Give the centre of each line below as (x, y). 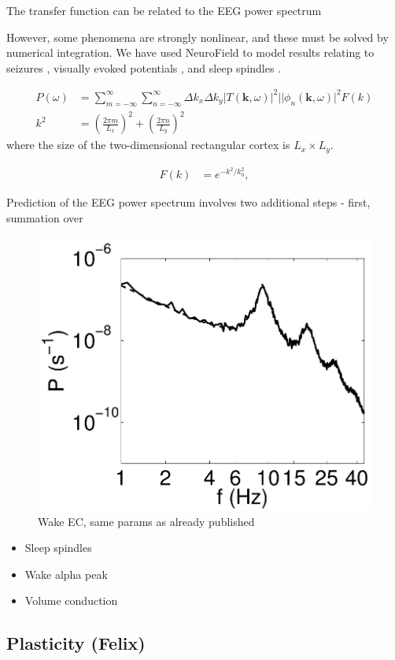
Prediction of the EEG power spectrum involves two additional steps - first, (188, 202)
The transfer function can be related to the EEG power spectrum (164, 10)
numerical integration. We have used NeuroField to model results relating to (190, 52)
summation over (45, 217)
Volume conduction (71, 600)
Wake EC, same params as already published (146, 521)
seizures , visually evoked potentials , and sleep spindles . (144, 67)
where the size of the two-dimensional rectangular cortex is (148, 145)
